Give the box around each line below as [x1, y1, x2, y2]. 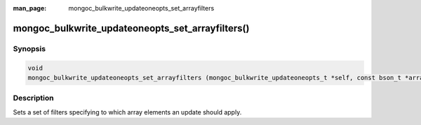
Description [13, 93, 54, 103]
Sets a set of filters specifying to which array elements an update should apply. [13, 107, 242, 116]
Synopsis [13, 44, 46, 53]
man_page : [13, 4, 47, 12]
